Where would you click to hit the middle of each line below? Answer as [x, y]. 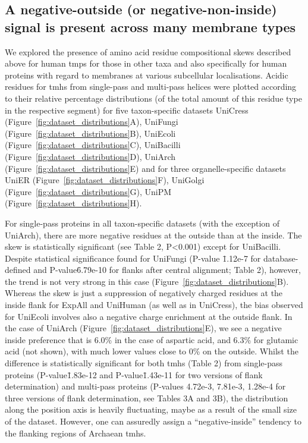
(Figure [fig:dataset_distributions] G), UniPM [88, 191]
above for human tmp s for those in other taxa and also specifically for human [146, 63]
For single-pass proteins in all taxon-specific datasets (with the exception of [142, 223]
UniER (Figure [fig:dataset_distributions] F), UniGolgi [105, 180]
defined [18, 270]
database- [281, 258]
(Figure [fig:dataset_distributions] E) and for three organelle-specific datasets [145, 168]
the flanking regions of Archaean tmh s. [76, 433]
